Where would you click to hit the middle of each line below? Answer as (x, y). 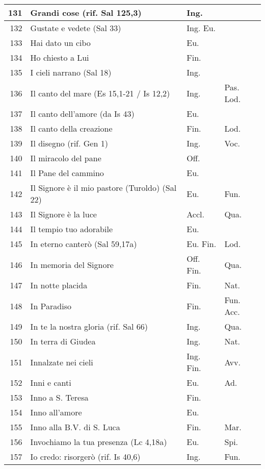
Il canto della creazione (71, 128)
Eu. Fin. (202, 244)
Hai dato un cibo (60, 43)
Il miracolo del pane (66, 158)
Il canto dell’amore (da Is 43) (82, 114)
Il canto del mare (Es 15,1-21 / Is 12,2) (100, 93)
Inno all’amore (56, 412)
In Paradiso (51, 306)
